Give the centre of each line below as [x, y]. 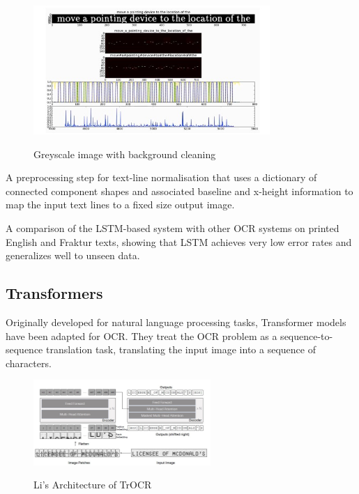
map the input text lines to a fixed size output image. [120, 204]
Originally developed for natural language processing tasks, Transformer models [176, 322]
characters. [29, 363]
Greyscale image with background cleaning [125, 154]
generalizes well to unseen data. [73, 255]
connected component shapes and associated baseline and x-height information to [179, 191]
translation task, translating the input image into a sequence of [181, 349]
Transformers [54, 293]
